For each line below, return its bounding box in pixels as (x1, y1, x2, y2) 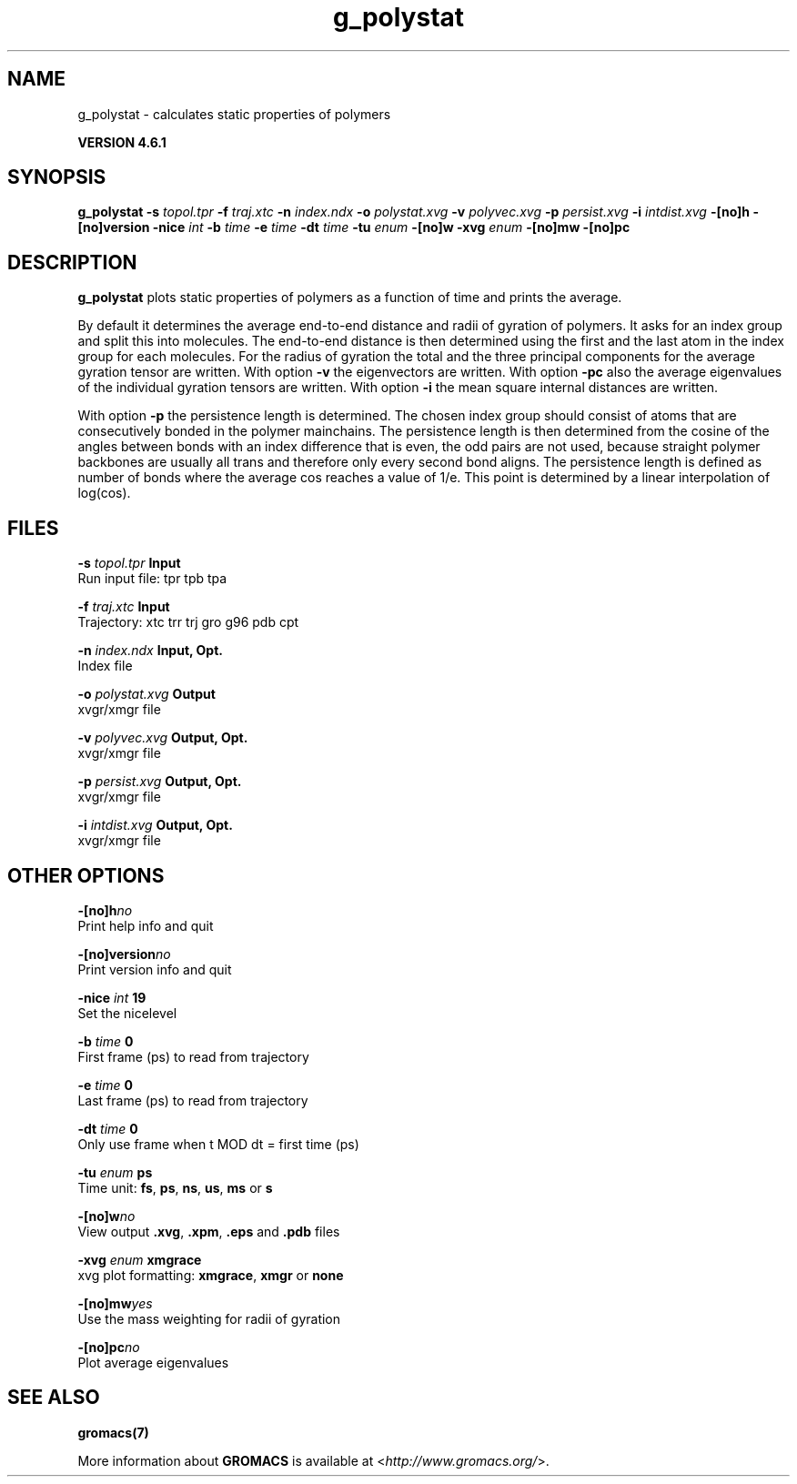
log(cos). (77, 485, 131, 501)
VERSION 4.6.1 (77, 134, 166, 150)
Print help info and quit (77, 917, 214, 934)
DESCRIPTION (7, 250, 137, 274)
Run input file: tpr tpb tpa (77, 570, 227, 587)
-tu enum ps (77, 1164, 153, 1180)
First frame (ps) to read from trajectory (77, 1048, 309, 1065)
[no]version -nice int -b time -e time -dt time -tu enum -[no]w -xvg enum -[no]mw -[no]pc (77, 219, 631, 236)
